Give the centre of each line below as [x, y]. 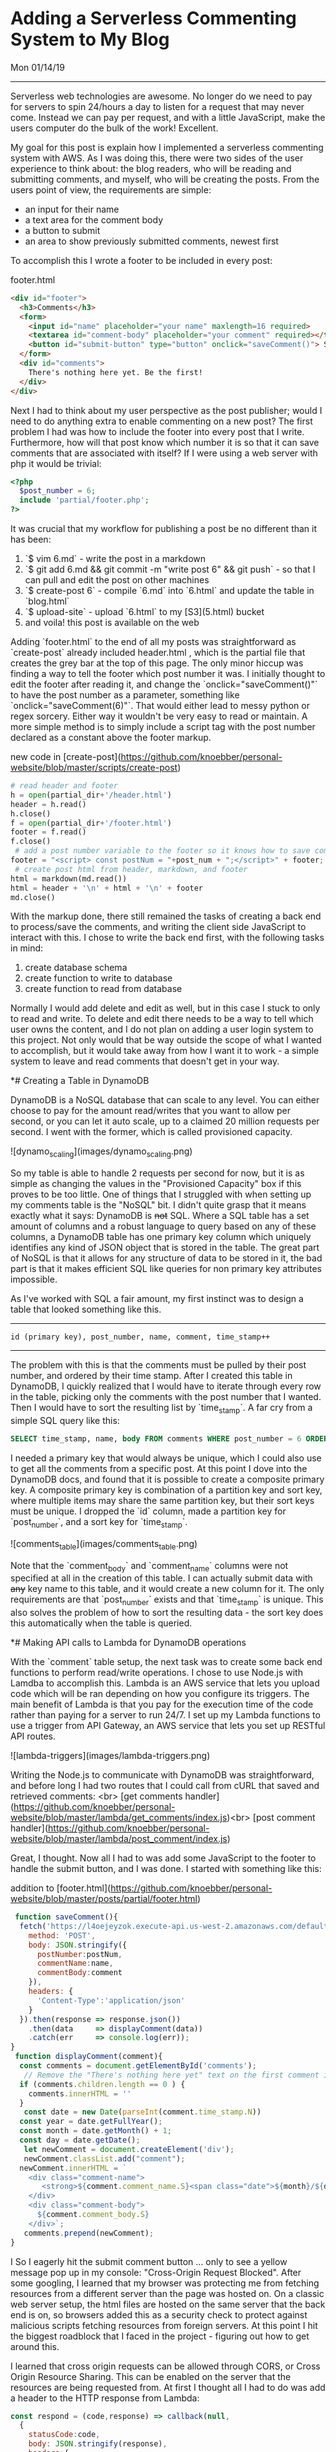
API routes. [33, 1736]
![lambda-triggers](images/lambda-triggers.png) [110, 1756]
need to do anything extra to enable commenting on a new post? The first [161, 421]
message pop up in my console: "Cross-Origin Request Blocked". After [156, 2272]
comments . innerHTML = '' [80, 2093]
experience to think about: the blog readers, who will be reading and [151, 168]
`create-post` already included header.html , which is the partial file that [158, 653]
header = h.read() [48, 804]
